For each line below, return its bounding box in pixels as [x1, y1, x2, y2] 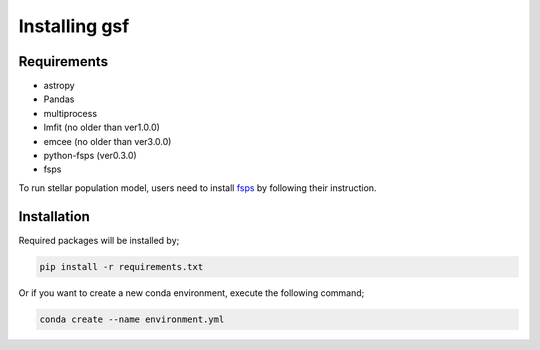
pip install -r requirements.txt [39, 261, 204, 272]
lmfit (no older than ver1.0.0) [43, 121, 160, 134]
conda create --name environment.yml [39, 313, 225, 325]
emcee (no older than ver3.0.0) [43, 135, 172, 147]
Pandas [43, 93, 75, 105]
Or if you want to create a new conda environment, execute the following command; [18, 286, 365, 299]
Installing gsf [18, 15, 130, 37]
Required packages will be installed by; [18, 234, 180, 246]
